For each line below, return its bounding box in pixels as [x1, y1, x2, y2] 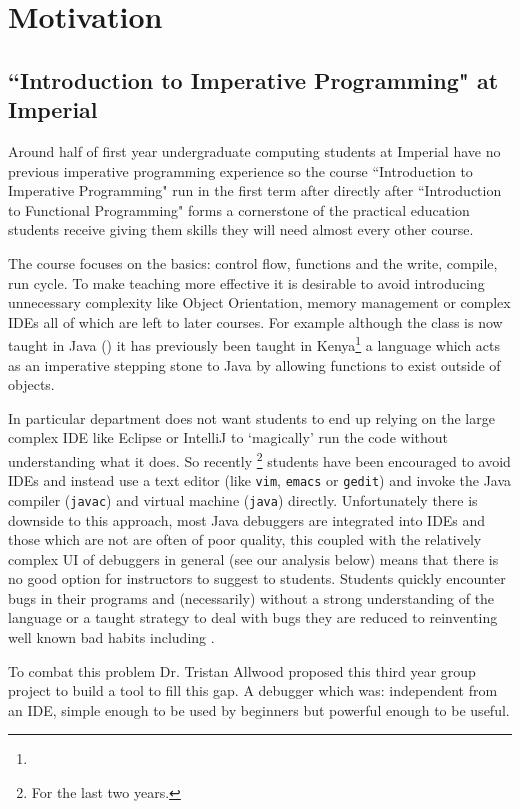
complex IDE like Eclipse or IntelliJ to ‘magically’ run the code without [8, 427, 448, 448]
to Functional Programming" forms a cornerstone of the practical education [8, 199, 470, 220]
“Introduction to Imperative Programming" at [8, 64, 499, 95]
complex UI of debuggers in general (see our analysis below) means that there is [8, 548, 499, 569]
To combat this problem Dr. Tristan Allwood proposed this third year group [8, 660, 476, 681]
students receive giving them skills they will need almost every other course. [8, 219, 474, 240]
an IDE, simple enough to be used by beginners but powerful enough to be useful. [8, 699, 510, 720]
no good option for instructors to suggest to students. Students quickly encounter [8, 568, 506, 589]
